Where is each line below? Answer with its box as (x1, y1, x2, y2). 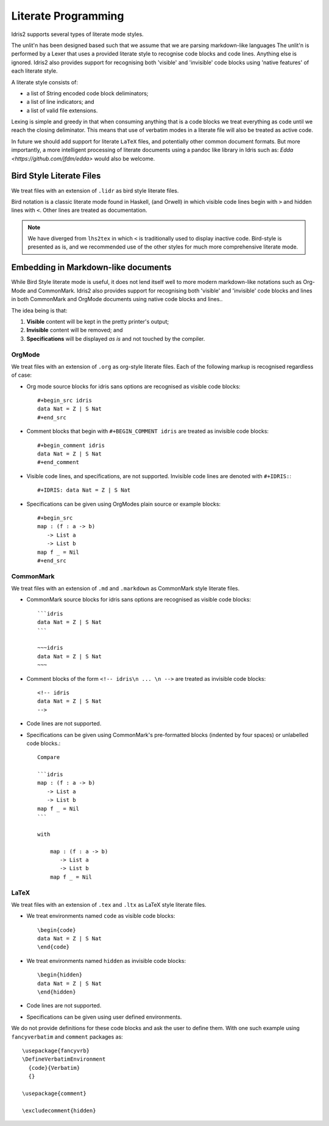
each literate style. (11, 67, 58, 74)
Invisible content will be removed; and (26, 327, 123, 334)
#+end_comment (37, 459, 79, 466)
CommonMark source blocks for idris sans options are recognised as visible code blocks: (26, 596, 251, 603)
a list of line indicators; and (26, 98, 94, 106)
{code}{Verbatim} (28, 1064, 80, 1071)
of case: (11, 371, 32, 379)
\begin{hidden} (37, 972, 83, 978)
